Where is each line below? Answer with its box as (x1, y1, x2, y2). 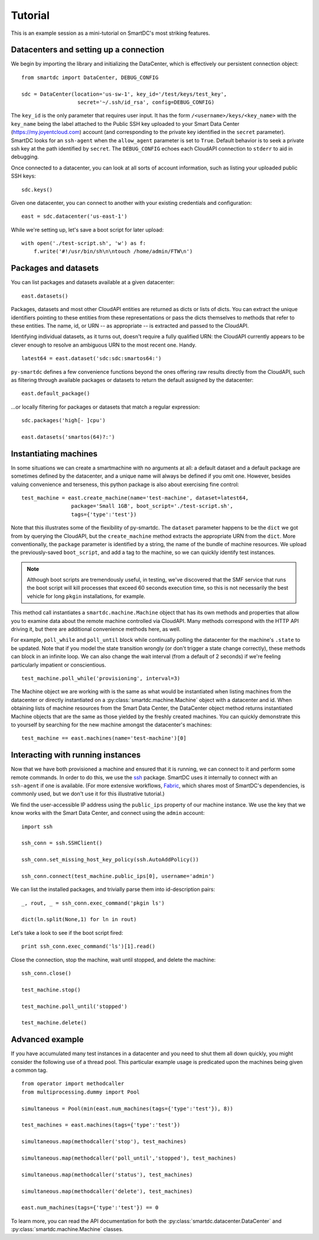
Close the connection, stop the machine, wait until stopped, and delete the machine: (11, 956, 216, 963)
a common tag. (11, 1066, 48, 1074)
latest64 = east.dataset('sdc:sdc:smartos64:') (21, 355, 162, 362)
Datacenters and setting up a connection (11, 45, 165, 55)
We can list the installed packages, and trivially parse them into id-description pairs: (11, 886, 216, 893)
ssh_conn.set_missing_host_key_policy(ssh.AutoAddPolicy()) (21, 856, 199, 863)
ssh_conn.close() (21, 970, 71, 977)
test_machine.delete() (21, 1019, 87, 1026)
